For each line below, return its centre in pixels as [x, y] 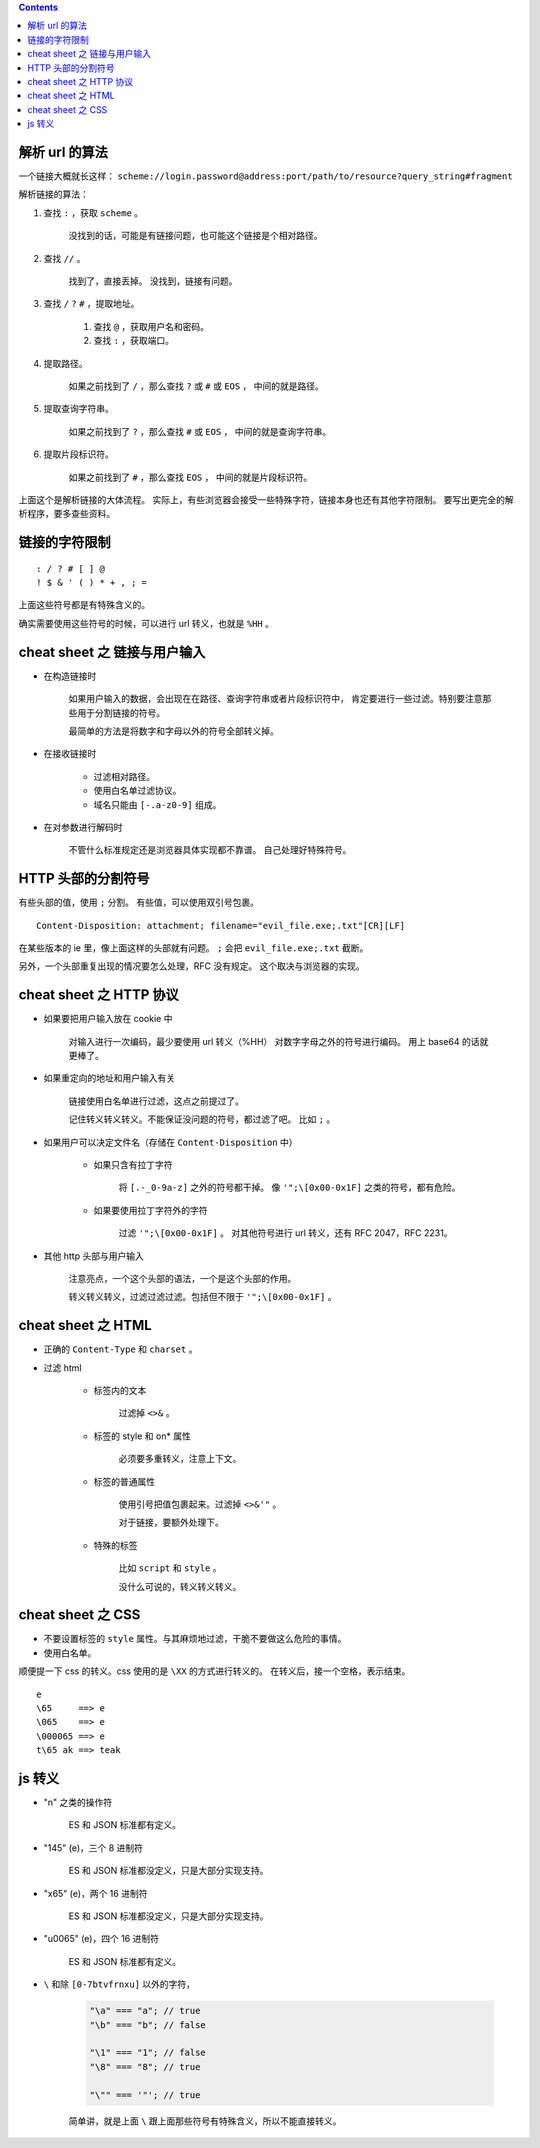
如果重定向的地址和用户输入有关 [109, 1078]
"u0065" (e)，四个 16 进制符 [101, 1939]
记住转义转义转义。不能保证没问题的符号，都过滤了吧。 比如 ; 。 [202, 1119]
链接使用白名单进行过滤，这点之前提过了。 [156, 1101]
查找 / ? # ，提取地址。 [91, 304]
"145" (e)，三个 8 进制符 [93, 1847]
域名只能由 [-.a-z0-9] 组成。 [157, 804]
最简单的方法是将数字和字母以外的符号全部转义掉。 [173, 731]
